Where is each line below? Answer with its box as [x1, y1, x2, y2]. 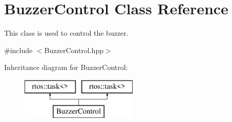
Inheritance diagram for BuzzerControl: [4, 62, 128, 72]
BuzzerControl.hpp [44, 44, 103, 55]
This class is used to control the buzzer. [4, 28, 129, 38]
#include [4, 44, 33, 55]
